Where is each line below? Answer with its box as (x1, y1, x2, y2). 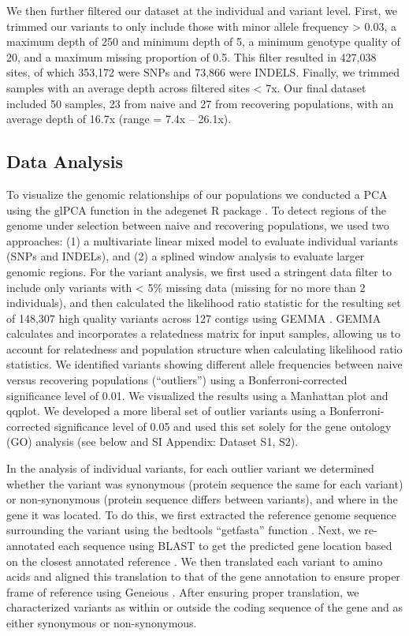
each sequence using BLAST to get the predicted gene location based (58, 537, 392, 554)
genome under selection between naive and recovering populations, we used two (6, 217, 389, 234)
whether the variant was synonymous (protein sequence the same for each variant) (6, 475, 403, 492)
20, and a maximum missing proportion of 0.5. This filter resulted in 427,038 (6, 48, 377, 65)
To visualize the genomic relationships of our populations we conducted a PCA (6, 185, 388, 202)
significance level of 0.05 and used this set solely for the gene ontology (54, 417, 392, 434)
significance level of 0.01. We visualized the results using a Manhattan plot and (6, 387, 389, 403)
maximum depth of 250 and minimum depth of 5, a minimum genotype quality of (6, 33, 400, 50)
